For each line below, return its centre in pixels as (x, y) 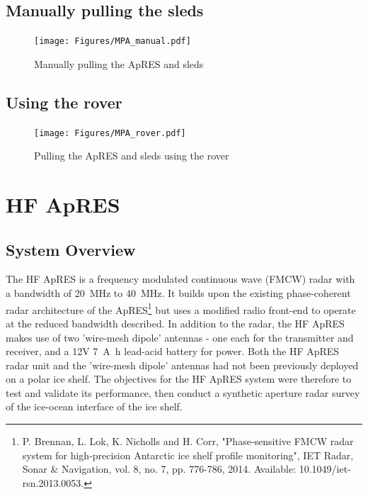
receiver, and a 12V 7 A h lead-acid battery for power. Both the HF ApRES (173, 351)
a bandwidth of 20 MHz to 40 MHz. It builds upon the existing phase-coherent (178, 293)
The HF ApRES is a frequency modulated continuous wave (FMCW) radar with (180, 279)
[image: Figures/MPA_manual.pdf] (113, 41)
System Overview (71, 249)
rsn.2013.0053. (53, 482)
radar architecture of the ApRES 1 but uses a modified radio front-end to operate (181, 308)
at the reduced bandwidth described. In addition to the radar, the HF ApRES (175, 323)
